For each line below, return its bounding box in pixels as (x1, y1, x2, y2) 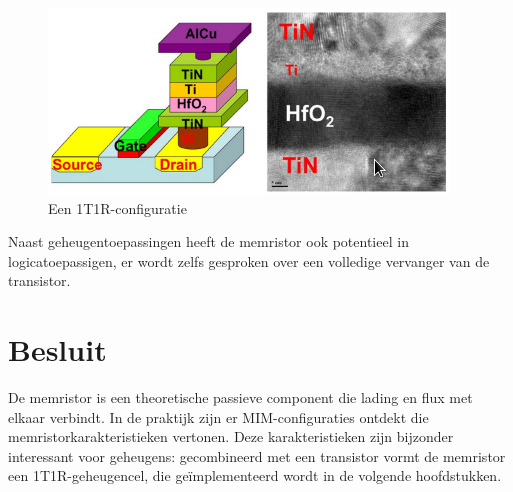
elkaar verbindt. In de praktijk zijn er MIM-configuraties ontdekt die (8, 406, 429, 427)
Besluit (8, 329, 107, 370)
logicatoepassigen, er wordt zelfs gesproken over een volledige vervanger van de (8, 250, 490, 271)
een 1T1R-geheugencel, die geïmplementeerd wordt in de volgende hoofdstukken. (8, 465, 502, 486)
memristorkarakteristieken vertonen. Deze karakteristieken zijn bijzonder (8, 426, 454, 447)
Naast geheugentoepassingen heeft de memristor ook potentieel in (8, 231, 409, 252)
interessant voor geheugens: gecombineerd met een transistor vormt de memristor (8, 445, 506, 466)
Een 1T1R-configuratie (48, 197, 187, 218)
